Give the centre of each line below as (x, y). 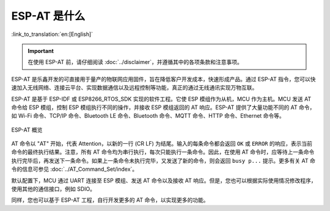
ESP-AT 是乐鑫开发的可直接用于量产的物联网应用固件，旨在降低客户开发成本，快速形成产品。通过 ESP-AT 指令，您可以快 (163, 79)
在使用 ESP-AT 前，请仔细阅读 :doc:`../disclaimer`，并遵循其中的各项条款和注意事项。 (135, 62)
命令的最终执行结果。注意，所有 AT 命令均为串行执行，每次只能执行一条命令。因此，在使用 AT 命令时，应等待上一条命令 (163, 152)
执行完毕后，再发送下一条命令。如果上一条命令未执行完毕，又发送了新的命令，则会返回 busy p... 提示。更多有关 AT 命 (163, 160)
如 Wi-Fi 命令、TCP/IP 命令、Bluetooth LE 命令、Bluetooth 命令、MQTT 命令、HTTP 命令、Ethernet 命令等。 (148, 116)
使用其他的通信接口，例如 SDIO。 (53, 189)
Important (41, 51)
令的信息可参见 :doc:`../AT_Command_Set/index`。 (75, 169)
